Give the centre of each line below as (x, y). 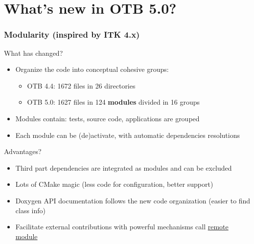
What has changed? (34, 53)
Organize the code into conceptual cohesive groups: (92, 69)
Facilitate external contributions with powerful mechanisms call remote (122, 227)
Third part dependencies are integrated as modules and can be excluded (124, 167)
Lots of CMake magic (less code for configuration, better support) (114, 184)
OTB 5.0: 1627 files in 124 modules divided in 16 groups (114, 102)
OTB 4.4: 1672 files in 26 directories (81, 85)
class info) (31, 210)
